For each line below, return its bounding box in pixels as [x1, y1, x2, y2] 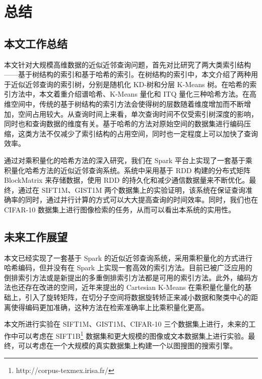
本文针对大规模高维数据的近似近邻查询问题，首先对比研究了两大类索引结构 [4, 59, 251, 69]
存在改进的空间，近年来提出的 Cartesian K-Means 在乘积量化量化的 [25, 282, 245, 292]
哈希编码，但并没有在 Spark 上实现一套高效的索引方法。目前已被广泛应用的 [4, 262, 252, 273]
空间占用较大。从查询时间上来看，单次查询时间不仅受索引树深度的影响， [18, 108, 258, 119]
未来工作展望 [4, 229, 68, 244]
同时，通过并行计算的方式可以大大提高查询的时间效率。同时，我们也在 [25, 194, 258, 205]
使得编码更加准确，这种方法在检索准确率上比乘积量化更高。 [11, 301, 209, 312]
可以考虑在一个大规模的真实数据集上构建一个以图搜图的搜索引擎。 [18, 340, 237, 351]
